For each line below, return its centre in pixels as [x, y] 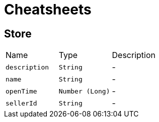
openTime [21, 91]
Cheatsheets [48, 9]
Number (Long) [84, 91]
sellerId [21, 103]
